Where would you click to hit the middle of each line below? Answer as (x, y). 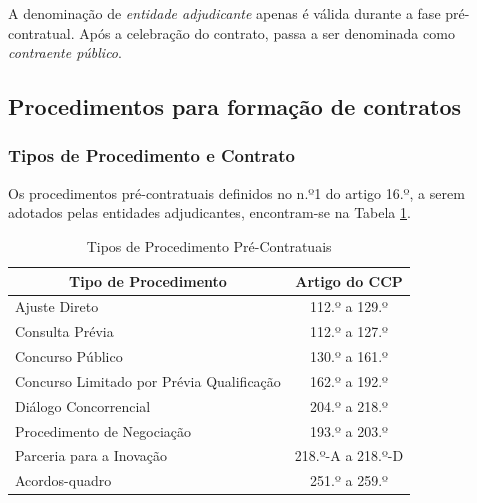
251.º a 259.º (349, 480)
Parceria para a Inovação (91, 455)
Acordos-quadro (63, 480)
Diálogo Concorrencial (83, 405)
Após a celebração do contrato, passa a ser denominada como (267, 32)
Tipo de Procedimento (148, 280)
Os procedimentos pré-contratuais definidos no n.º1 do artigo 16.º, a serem (236, 192)
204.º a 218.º (349, 405)
